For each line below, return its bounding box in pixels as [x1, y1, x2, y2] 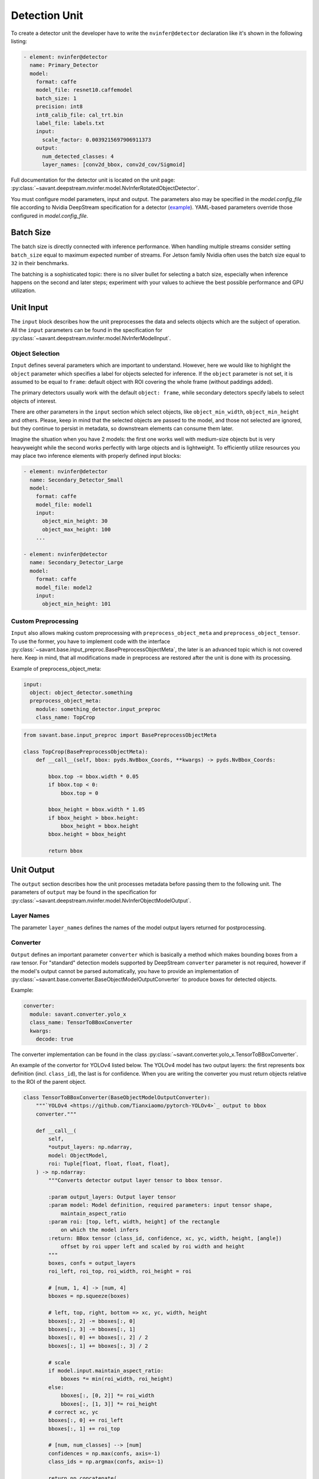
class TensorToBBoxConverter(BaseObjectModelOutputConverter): [23, 1094, 211, 1101]
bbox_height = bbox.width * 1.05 [48, 806, 145, 813]
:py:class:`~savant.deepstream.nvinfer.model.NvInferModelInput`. [11, 335, 171, 342]
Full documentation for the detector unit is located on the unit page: [11, 176, 175, 183]
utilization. [11, 287, 37, 294]
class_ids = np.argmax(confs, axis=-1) [48, 1458, 164, 1465]
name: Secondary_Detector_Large [30, 559, 123, 566]
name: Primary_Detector [30, 62, 99, 69]
